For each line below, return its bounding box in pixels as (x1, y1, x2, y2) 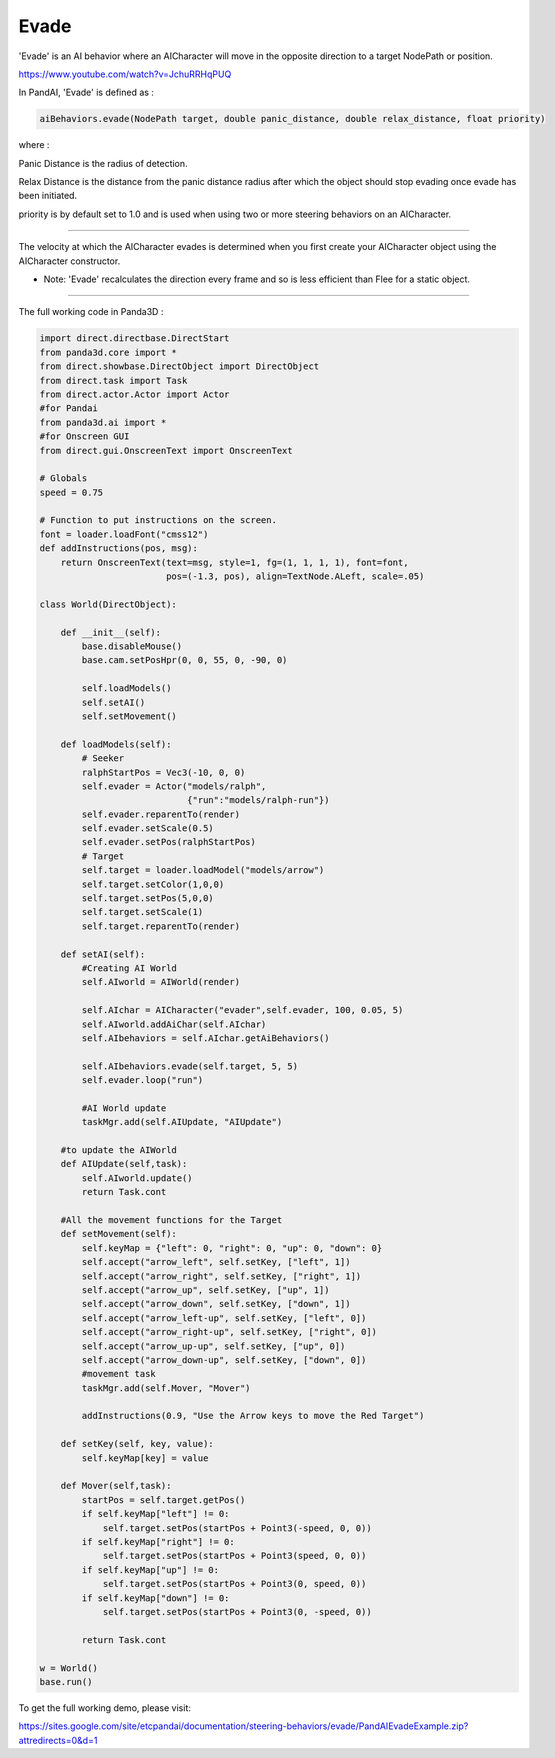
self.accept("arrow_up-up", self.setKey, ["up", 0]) (81, 1340, 346, 1352)
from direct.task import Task (39, 375, 188, 386)
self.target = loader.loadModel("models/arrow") (81, 865, 325, 876)
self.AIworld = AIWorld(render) (81, 976, 240, 988)
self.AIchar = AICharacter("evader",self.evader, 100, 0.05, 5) (81, 1005, 404, 1016)
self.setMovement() (81, 710, 177, 722)
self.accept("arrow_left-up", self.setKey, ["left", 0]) (81, 1312, 367, 1324)
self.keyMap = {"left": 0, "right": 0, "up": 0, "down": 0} (81, 1242, 383, 1254)
